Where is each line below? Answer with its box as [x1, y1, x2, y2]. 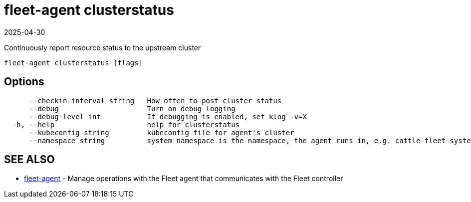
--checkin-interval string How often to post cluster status [29, 96, 282, 105]
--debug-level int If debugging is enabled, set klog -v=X [29, 112, 307, 121]
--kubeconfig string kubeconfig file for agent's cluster [29, 128, 294, 137]
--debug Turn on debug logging [29, 104, 235, 113]
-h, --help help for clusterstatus [12, 120, 240, 129]
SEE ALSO [4, 153, 55, 166]
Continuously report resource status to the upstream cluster [4, 43, 201, 52]
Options [4, 75, 44, 88]
